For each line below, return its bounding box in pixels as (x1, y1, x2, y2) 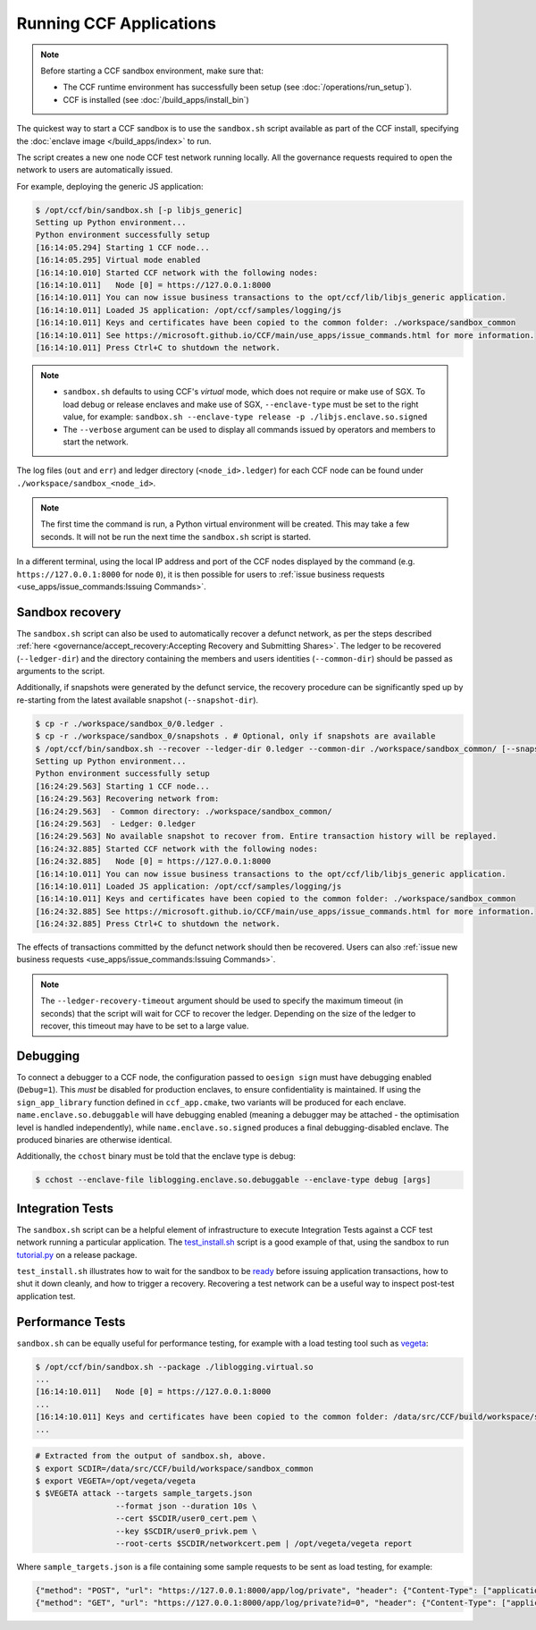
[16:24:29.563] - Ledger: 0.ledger (35, 818, 197, 829)
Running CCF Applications (16, 13, 217, 33)
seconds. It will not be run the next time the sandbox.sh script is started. (40, 531, 312, 542)
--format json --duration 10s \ (114, 1500, 257, 1511)
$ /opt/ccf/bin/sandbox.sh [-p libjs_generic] (35, 205, 243, 215)
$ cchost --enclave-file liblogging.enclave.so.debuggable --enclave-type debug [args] (35, 1175, 431, 1185)
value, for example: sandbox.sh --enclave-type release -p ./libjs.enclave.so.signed (63, 411, 428, 422)
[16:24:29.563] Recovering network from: (35, 794, 220, 804)
